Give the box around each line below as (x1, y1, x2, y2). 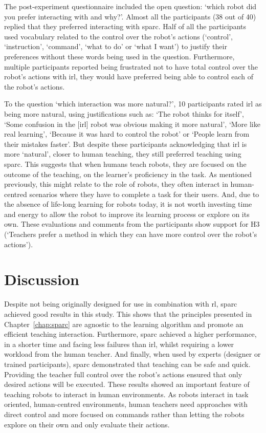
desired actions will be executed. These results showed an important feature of (4, 379, 250, 389)
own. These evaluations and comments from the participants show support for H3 (4, 219, 260, 229)
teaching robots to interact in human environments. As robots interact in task (4, 388, 249, 399)
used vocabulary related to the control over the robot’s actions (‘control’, (4, 31, 233, 41)
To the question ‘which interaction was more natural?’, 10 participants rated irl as (4, 98, 262, 109)
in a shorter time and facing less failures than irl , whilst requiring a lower (4, 338, 234, 349)
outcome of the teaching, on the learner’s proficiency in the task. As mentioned (4, 168, 252, 179)
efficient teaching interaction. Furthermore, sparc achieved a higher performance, (4, 329, 257, 339)
